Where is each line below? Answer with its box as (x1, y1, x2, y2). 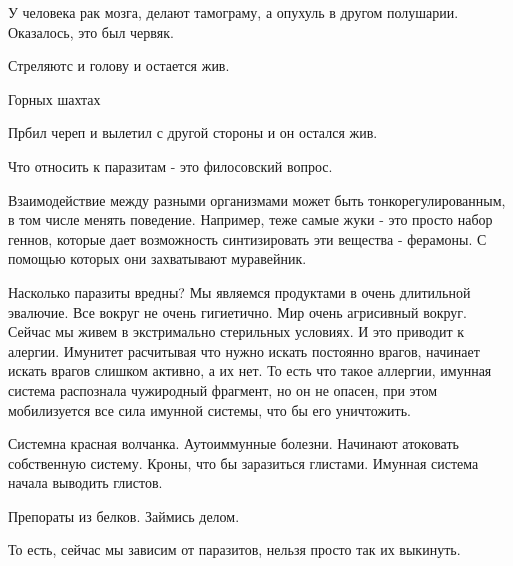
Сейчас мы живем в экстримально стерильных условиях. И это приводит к (8, 321, 464, 342)
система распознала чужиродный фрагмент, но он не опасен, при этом (8, 379, 438, 400)
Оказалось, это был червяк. (8, 21, 174, 42)
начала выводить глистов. (8, 472, 163, 493)
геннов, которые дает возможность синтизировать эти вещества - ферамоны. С (8, 228, 487, 249)
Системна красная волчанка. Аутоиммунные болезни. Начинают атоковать (8, 433, 459, 454)
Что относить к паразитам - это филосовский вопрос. (8, 155, 333, 176)
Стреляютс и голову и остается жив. (8, 55, 230, 76)
